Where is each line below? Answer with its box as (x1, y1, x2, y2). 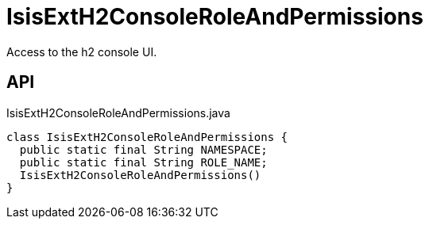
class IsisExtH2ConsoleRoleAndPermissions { (6, 130, 288, 143)
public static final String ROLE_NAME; (19, 155, 268, 169)
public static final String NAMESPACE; (19, 143, 268, 156)
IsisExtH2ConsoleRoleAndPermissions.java (6, 105, 230, 120)
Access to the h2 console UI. (6, 44, 157, 59)
